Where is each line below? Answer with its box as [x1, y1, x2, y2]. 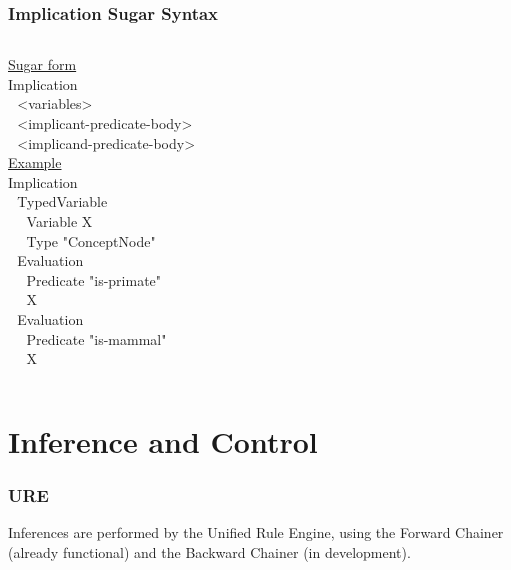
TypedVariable [17, 191, 108, 212]
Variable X [26, 210, 93, 231]
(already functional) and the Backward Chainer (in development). [8, 541, 411, 562]
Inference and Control [8, 420, 318, 461]
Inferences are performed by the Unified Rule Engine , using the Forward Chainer [8, 522, 504, 543]
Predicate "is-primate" [26, 269, 162, 290]
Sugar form [8, 54, 77, 75]
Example [8, 152, 62, 173]
